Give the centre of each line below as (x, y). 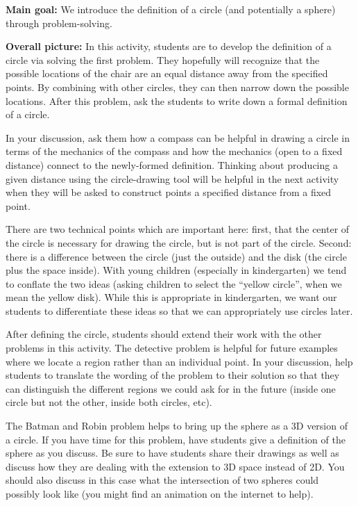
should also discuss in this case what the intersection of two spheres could (162, 480)
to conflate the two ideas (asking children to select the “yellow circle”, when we (174, 283)
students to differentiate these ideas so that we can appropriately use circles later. (179, 310)
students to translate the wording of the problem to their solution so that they (173, 375)
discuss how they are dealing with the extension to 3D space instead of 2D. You (175, 466)
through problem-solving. (59, 23)
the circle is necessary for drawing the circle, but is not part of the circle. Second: (179, 242)
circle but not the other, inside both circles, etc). (109, 402)
